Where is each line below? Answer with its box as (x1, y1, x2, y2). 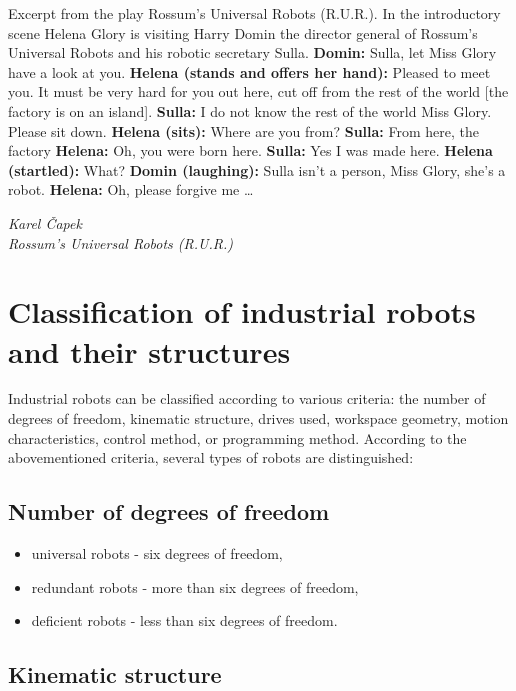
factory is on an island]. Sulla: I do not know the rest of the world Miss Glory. (8, 100, 492, 121)
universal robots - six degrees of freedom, (31, 543, 283, 564)
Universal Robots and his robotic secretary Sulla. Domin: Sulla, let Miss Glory (8, 42, 497, 63)
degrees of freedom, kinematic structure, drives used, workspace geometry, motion (8, 408, 509, 429)
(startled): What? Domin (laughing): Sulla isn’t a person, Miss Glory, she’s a (8, 159, 506, 180)
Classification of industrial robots (8, 291, 476, 332)
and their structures (8, 330, 291, 371)
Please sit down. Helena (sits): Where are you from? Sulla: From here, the (8, 120, 479, 141)
